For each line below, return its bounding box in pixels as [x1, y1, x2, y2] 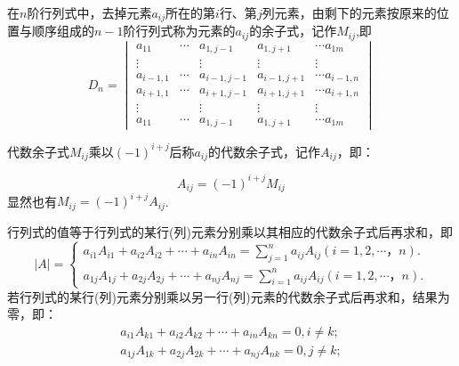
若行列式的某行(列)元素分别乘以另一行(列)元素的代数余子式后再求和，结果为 [7, 287, 450, 305]
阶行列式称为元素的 [123, 21, 236, 40]
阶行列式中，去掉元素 [27, 4, 152, 21]
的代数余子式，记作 [208, 142, 321, 160]
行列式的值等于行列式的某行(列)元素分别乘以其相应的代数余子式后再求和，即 [7, 222, 453, 240]
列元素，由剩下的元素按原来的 [262, 4, 437, 21]
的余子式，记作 [249, 21, 337, 40]
